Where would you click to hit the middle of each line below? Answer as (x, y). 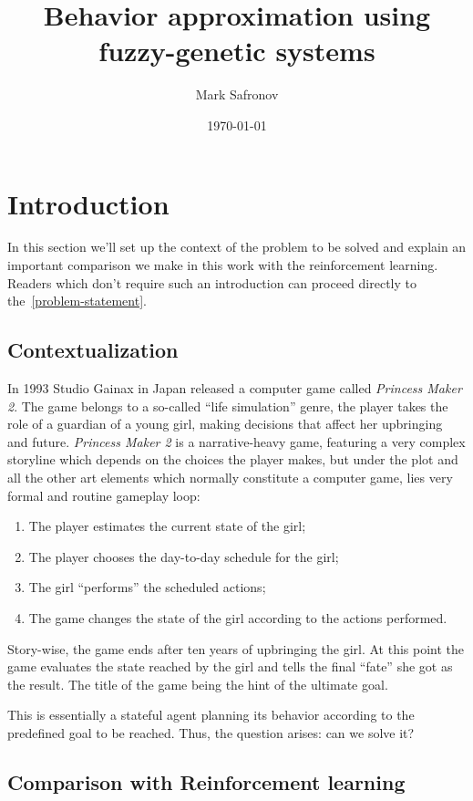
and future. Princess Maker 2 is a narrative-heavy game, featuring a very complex (236, 441)
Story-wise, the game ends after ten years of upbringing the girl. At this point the (236, 648)
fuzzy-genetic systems (237, 51)
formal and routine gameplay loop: (104, 495)
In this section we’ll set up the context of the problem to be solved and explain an (237, 247)
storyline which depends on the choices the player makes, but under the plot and (233, 459)
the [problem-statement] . (77, 301)
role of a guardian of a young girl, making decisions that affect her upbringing (225, 424)
